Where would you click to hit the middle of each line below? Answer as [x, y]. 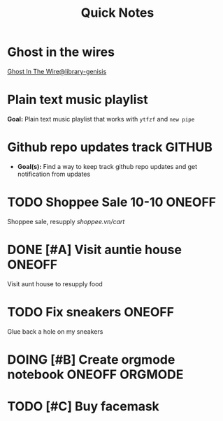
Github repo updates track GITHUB [110, 147]
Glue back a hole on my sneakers [55, 331]
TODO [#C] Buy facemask [83, 406]
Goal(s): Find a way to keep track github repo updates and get [107, 166]
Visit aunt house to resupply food [55, 283]
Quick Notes [117, 13]
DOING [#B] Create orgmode [91, 359]
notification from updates [54, 174]
